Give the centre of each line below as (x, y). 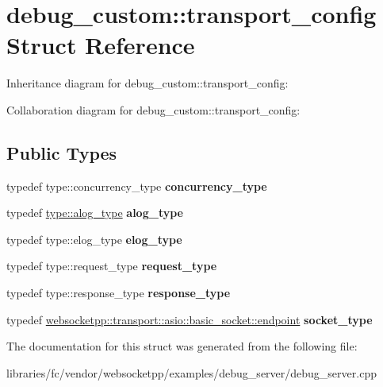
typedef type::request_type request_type (112, 266)
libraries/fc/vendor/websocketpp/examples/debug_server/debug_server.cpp (191, 372)
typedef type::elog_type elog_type (94, 239)
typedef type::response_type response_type (119, 293)
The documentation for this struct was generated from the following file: (182, 346)
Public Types (62, 152)
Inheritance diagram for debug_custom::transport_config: (147, 83)
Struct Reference (101, 45)
